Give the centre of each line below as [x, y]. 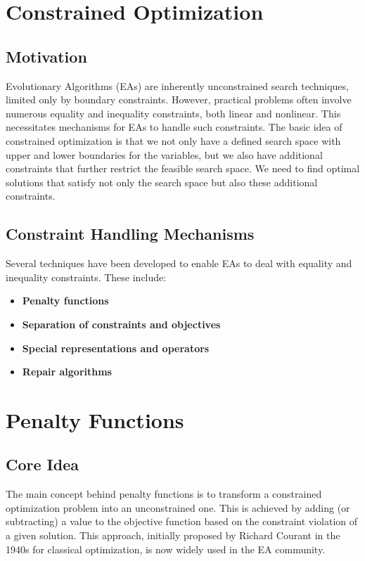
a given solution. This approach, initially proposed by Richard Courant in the [173, 535]
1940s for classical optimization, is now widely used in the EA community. [166, 549]
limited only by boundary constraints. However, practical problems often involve [179, 99]
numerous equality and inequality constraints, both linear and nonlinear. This [173, 113]
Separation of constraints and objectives [121, 324]
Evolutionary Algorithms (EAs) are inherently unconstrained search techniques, [177, 85]
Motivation [46, 56]
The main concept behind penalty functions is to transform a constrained [164, 494]
